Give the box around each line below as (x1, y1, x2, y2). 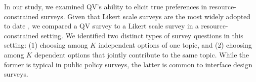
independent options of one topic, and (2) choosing (98, 40, 252, 50)
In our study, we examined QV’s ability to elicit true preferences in (4, 1, 207, 11)
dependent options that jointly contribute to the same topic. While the (34, 49, 249, 59)
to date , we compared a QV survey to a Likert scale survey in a (4, 21, 199, 31)
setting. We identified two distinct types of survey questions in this (41, 30, 244, 40)
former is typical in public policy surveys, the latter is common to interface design (4, 59, 253, 69)
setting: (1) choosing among (4, 40, 88, 50)
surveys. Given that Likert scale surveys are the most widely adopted (41, 11, 251, 21)
